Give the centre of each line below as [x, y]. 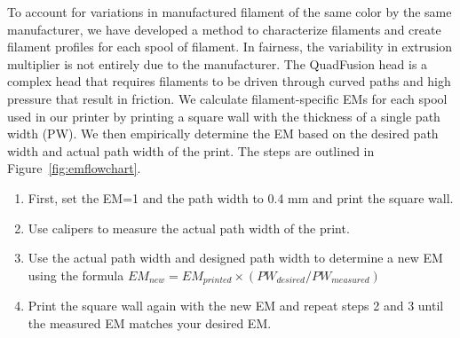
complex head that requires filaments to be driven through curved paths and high [229, 81]
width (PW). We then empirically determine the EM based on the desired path [223, 134]
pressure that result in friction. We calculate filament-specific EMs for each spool [227, 98]
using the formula [76, 275]
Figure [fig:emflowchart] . [74, 168]
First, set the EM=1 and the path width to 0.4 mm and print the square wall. [241, 197]
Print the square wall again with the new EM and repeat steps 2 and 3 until [236, 306]
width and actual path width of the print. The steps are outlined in [191, 150]
